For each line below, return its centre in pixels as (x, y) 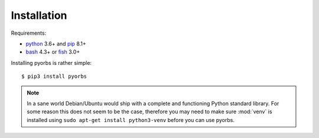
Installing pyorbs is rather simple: (51, 63)
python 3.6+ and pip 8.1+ (56, 44)
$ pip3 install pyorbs (54, 76)
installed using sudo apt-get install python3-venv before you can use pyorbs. (131, 120)
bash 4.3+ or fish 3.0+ (53, 52)
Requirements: (29, 33)
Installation (39, 15)
